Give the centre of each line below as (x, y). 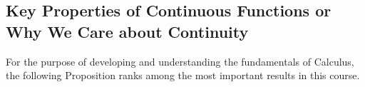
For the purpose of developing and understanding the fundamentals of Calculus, (180, 61)
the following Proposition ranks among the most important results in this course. (183, 75)
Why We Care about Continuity (127, 31)
